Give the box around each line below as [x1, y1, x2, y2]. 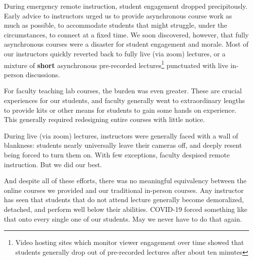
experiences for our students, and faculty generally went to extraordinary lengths [4, 95, 245, 105]
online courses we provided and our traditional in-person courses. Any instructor [4, 185, 244, 195]
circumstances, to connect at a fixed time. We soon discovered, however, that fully [4, 29, 249, 39]
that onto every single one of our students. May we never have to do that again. [4, 213, 242, 224]
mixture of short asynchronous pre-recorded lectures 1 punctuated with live [4, 58, 229, 70]
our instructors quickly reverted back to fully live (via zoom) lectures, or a [4, 48, 226, 58]
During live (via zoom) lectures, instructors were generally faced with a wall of [4, 130, 238, 140]
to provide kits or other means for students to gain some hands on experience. [4, 104, 236, 115]
